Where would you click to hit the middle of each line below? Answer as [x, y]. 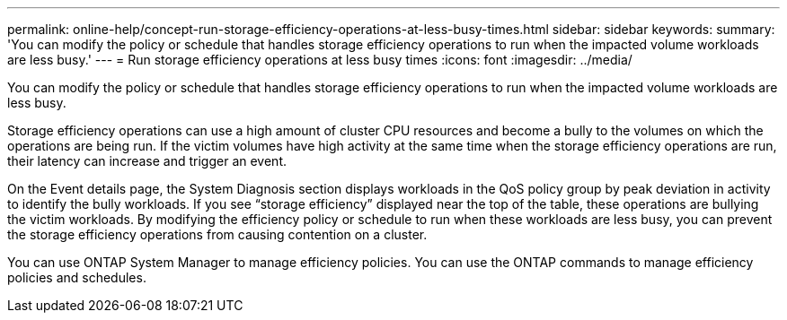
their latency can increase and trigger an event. [147, 161]
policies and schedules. [77, 277]
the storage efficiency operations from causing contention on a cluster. [217, 234]
